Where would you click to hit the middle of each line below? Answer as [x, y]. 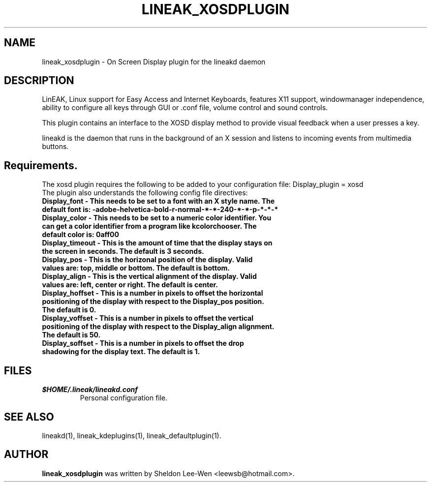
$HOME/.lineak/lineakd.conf [90, 390]
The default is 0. [69, 310]
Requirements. [41, 165]
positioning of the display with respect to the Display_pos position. [153, 302]
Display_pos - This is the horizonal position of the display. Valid [147, 260]
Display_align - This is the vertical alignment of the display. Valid [149, 276]
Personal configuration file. [124, 398]
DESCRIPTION [39, 81]
